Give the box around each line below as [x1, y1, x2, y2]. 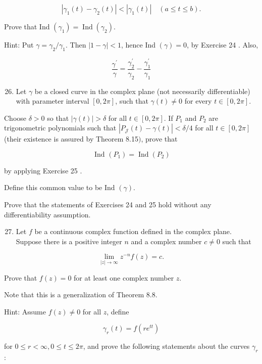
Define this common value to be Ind [4, 182, 115, 193]
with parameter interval [16, 96, 89, 106]
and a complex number [131, 236, 202, 246]
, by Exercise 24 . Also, [187, 39, 258, 50]
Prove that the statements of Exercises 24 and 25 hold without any [4, 199, 212, 210]
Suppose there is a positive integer [16, 236, 122, 246]
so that [47, 112, 69, 123]
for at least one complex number [74, 272, 174, 283]
